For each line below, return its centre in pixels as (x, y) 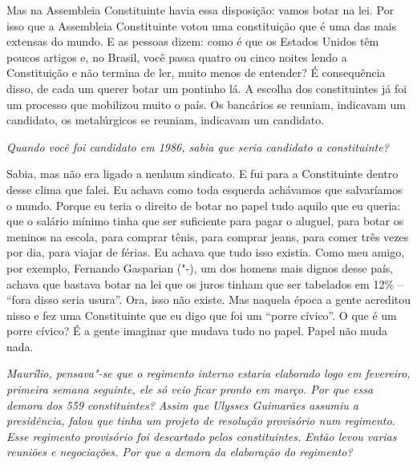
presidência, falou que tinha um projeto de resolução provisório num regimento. (201, 421)
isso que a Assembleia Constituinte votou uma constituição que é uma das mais (202, 25)
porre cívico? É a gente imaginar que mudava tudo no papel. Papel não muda (197, 331)
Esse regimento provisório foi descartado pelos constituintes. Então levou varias (202, 436)
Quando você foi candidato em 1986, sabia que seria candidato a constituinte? (198, 146)
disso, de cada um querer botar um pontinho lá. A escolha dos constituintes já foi (207, 88)
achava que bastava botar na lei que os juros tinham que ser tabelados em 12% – (205, 283)
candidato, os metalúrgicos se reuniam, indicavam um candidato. (166, 120)
